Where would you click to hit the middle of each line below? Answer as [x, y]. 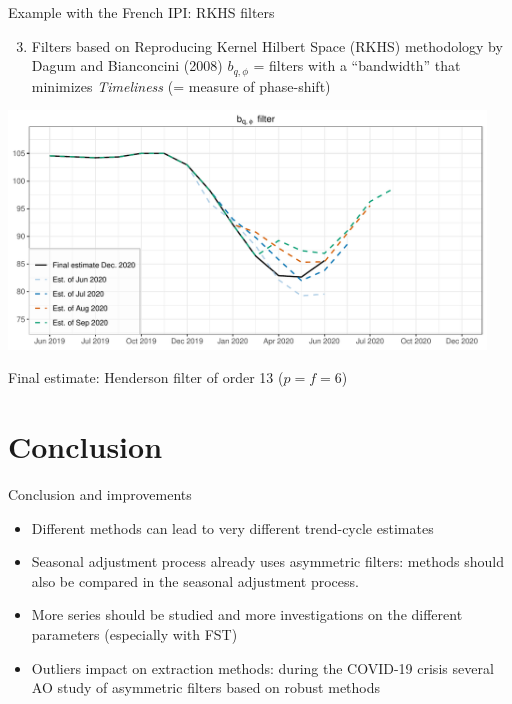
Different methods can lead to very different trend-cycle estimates [232, 527]
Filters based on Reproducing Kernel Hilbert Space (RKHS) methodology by [267, 45]
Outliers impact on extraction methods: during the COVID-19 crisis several [262, 667]
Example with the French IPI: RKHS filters [141, 12]
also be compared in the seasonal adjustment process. [195, 580]
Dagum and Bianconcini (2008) [127, 65]
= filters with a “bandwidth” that [357, 65]
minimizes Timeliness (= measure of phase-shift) [181, 85]
